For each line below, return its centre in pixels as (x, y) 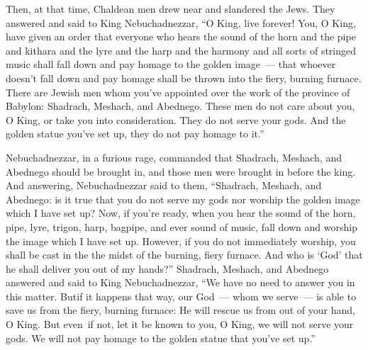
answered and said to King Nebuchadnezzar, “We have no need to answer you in (180, 282)
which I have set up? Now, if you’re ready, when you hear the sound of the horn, (181, 213)
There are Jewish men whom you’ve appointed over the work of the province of (178, 92)
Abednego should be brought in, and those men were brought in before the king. (181, 171)
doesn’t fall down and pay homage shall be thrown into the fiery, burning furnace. (184, 78)
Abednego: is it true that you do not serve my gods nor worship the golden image (183, 199)
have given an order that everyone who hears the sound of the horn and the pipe (181, 36)
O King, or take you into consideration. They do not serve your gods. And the (176, 119)
